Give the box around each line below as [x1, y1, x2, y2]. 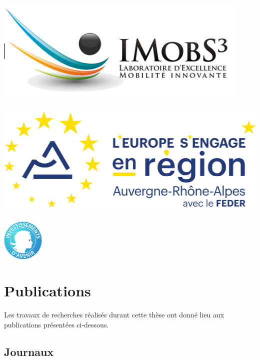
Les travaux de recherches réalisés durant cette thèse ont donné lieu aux [4, 309, 224, 320]
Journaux [4, 343, 54, 359]
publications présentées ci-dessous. [4, 319, 109, 329]
